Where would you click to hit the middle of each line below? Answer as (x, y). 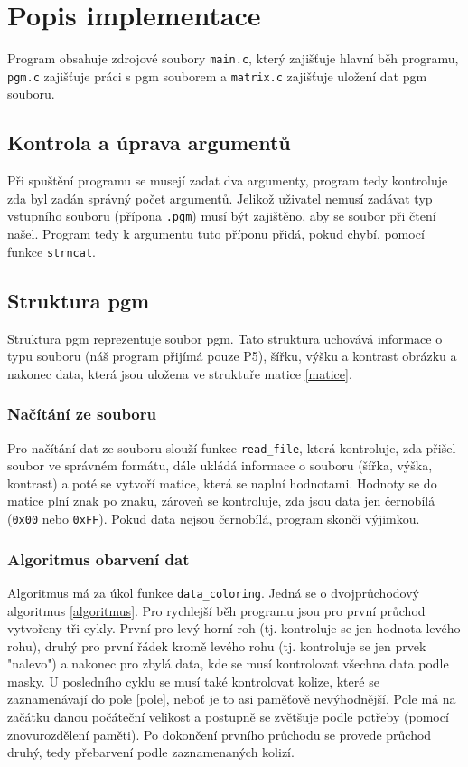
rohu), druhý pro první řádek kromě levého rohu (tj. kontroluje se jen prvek (217, 645)
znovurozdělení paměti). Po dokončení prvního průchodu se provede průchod (220, 734)
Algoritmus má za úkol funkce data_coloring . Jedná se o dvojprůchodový (213, 592)
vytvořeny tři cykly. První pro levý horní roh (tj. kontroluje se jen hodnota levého (234, 628)
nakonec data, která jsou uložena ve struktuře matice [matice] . (180, 373)
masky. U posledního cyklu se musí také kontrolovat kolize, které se (193, 681)
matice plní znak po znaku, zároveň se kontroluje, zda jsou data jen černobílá (221, 501)
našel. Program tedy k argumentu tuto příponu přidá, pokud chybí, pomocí (216, 234)
